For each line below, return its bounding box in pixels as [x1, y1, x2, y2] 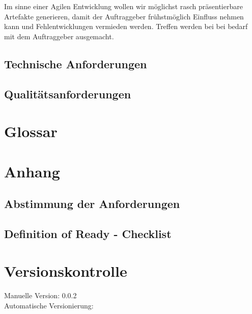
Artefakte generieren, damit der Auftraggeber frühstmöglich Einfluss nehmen [4, 11, 244, 21]
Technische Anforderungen [4, 56, 147, 71]
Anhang [4, 161, 60, 181]
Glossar [4, 121, 58, 142]
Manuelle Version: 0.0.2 [4, 290, 77, 301]
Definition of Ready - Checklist [4, 225, 172, 241]
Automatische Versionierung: [4, 300, 94, 310]
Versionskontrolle [4, 260, 127, 281]
